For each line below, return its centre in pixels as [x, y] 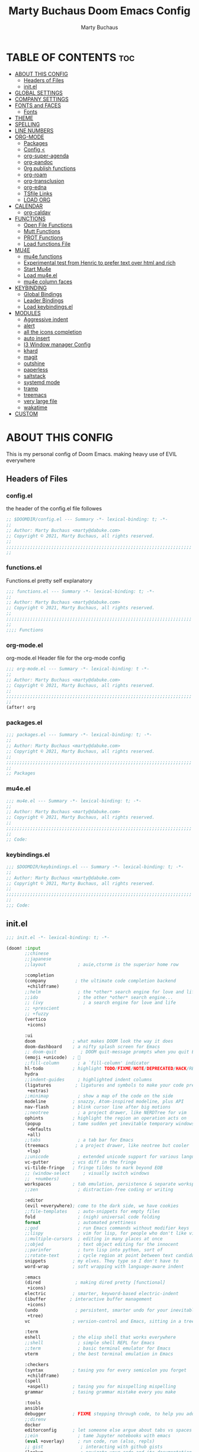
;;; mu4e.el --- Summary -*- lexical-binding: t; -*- [74, 801]
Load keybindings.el [48, 307]
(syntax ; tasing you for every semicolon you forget [105, 1370]
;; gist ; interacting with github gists [94, 1447]
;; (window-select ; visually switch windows [87, 1173]
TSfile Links [38, 193]
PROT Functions [43, 237]
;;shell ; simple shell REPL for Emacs [90, 1343]
